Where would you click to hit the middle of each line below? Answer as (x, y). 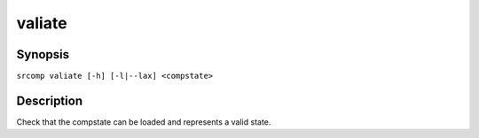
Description (50, 100)
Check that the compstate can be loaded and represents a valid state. (144, 122)
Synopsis (43, 54)
